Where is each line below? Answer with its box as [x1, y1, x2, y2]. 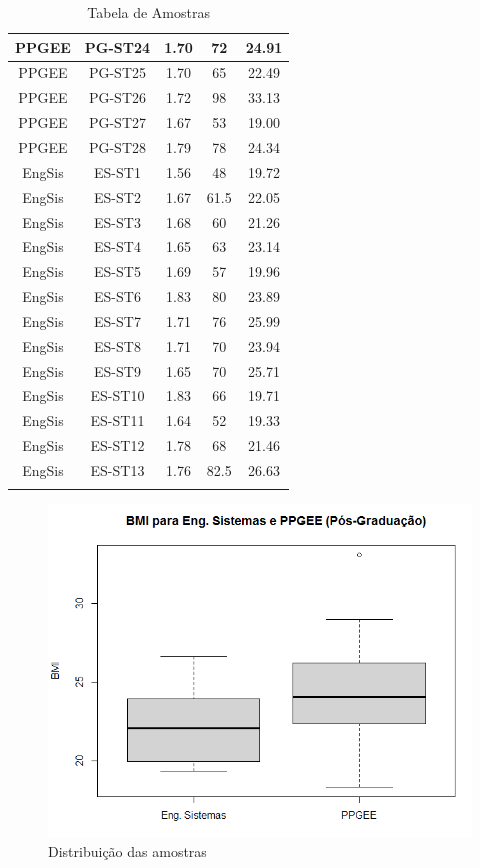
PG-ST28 [88, 136, 147, 157]
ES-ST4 [94, 236, 141, 257]
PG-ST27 [88, 112, 147, 133]
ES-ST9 [94, 360, 141, 381]
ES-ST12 [90, 435, 145, 456]
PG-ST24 [84, 36, 151, 57]
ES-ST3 [94, 211, 141, 232]
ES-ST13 [90, 459, 145, 480]
